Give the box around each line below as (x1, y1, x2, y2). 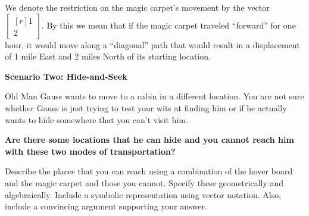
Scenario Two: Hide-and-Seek (5, 70, 127, 82)
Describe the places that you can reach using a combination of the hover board (5, 165, 293, 177)
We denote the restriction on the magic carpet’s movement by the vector (5, 1, 270, 13)
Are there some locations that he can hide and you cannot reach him (5, 133, 294, 146)
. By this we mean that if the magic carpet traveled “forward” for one (41, 18, 296, 31)
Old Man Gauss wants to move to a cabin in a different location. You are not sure (5, 90, 304, 102)
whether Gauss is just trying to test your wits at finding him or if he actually (5, 101, 287, 114)
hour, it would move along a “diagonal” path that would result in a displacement (5, 38, 300, 51)
